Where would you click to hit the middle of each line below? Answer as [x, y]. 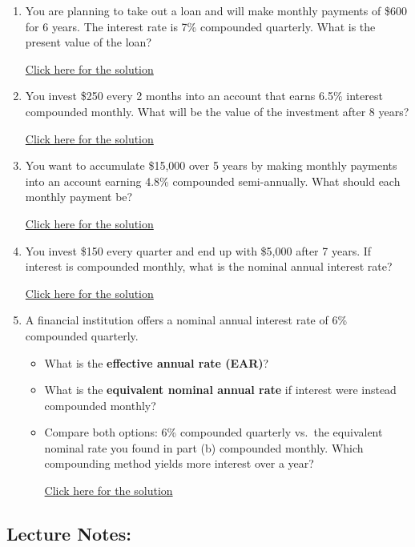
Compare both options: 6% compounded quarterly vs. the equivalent [214, 432]
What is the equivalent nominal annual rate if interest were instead [220, 390]
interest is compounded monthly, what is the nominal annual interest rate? [209, 266]
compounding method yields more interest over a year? [179, 463]
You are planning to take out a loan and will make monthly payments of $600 [216, 10]
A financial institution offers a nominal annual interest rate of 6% [186, 320]
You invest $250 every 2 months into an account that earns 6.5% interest [204, 96]
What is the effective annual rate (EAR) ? [157, 362]
